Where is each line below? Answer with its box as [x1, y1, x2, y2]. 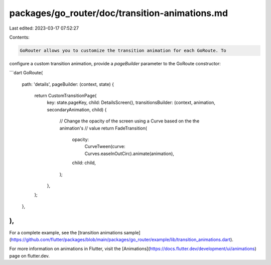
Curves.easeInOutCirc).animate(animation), [84, 151, 174, 157]
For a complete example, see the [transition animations [9, 229, 123, 235]
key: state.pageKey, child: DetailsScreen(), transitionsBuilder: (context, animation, [47, 99, 215, 105]
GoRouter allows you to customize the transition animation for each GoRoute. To [20, 48, 227, 53]
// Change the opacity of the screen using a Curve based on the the [59, 118, 200, 124]
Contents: [9, 34, 30, 40]
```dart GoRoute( [9, 70, 43, 76]
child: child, [72, 160, 96, 166]
